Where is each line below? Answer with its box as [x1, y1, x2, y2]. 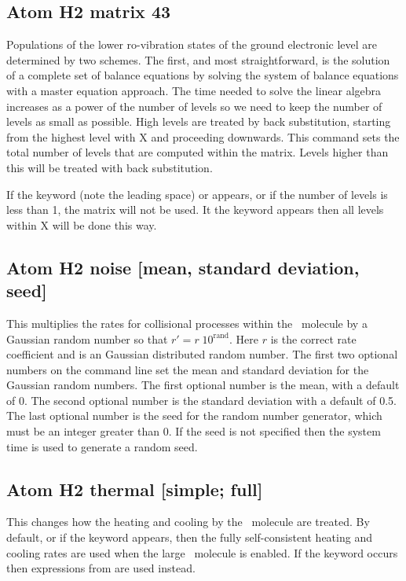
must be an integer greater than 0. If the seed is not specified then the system [6, 423, 381, 439]
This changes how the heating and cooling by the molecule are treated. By [6, 513, 370, 530]
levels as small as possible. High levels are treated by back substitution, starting [6, 113, 391, 130]
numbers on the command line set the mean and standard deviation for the [6, 361, 369, 377]
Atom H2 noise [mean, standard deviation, [6, 255, 360, 279]
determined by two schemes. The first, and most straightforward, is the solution [6, 51, 390, 68]
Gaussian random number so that [6, 330, 168, 347]
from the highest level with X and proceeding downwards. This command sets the [6, 128, 400, 145]
